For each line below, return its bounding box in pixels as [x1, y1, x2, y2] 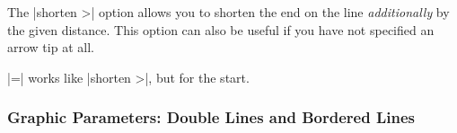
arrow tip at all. [7, 38, 94, 57]
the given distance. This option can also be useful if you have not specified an [7, 20, 435, 39]
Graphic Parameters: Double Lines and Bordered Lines [7, 106, 415, 129]
